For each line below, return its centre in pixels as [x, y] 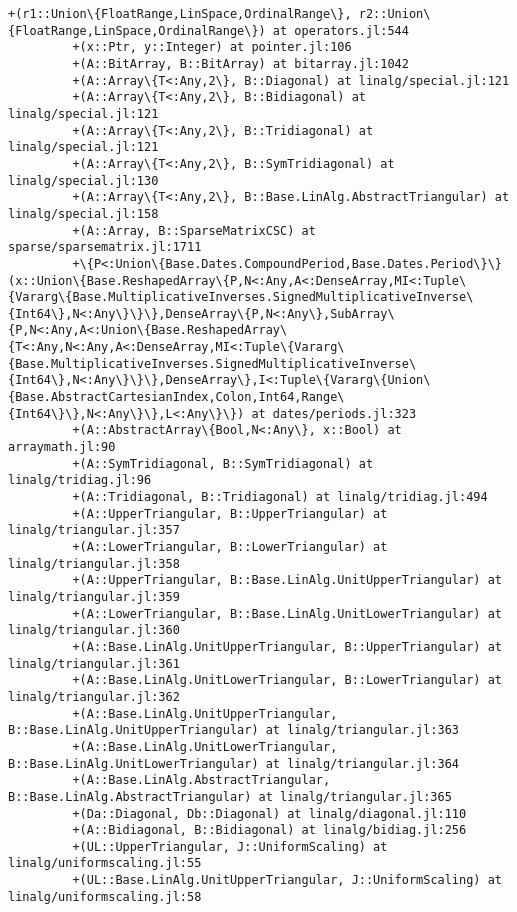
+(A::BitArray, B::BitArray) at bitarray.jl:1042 [240, 63]
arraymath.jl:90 [62, 447]
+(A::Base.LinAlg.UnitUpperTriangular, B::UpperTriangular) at [287, 646]
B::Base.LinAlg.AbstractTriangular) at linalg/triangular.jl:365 [230, 796]
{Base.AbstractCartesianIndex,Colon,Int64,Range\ [176, 397]
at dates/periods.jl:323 [334, 413]
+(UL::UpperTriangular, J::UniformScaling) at [230, 846]
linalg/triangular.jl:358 [94, 563]
